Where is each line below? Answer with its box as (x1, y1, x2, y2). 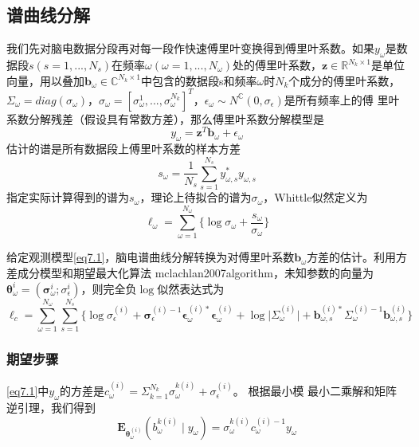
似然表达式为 (157, 280, 225, 296)
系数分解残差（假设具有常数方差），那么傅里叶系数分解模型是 (6, 110, 324, 127)
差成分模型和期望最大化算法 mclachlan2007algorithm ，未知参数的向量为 (6, 265, 374, 280)
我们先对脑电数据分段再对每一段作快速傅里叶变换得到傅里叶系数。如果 (6, 40, 374, 57)
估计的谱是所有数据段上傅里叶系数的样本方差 (6, 140, 241, 157)
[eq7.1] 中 (6, 382, 49, 399)
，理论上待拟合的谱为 (139, 189, 252, 206)
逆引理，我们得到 (6, 398, 96, 415)
